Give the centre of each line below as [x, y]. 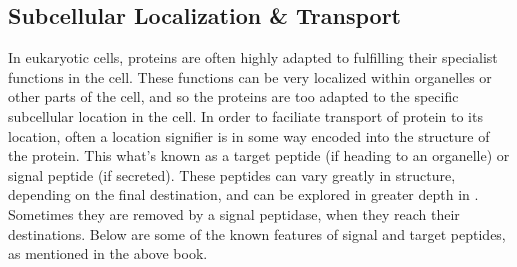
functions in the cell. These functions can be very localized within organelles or [250, 76]
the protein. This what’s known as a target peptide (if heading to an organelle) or [259, 155]
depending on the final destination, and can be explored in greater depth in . [243, 194]
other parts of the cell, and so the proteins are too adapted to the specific [233, 96]
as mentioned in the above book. [108, 253]
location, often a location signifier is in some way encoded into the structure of [249, 135]
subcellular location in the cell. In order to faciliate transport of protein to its [245, 115]
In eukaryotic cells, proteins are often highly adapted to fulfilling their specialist [253, 57]
